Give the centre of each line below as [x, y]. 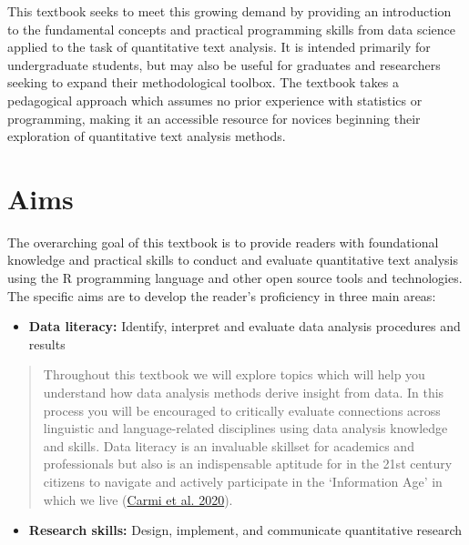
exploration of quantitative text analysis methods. [147, 136]
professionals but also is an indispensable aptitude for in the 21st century [248, 464]
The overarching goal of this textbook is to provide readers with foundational [223, 242]
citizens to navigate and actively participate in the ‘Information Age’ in [243, 481]
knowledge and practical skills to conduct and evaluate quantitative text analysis [233, 260]
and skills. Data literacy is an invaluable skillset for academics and [229, 445]
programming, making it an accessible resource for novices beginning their [214, 118]
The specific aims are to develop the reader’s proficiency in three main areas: [222, 295]
